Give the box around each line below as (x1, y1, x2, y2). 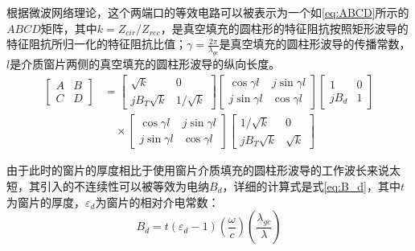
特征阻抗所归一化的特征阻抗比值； (6, 35, 187, 52)
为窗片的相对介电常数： (95, 193, 220, 210)
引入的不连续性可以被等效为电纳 (39, 178, 209, 195)
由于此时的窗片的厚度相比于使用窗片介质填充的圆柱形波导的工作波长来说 (6, 162, 389, 179)
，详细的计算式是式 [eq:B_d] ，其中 (222, 178, 401, 195)
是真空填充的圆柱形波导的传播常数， (219, 35, 411, 52)
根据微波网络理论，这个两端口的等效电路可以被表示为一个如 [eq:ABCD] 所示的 (6, 4, 409, 20)
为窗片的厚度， (6, 193, 85, 210)
